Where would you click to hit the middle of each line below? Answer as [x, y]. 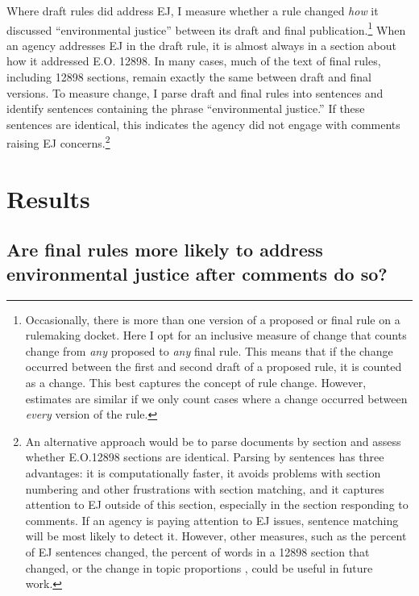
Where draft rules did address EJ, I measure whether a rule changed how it [193, 10]
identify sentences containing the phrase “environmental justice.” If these [186, 108]
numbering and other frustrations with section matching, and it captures [205, 488]
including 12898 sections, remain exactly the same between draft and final [189, 77]
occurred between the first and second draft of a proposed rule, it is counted [214, 367]
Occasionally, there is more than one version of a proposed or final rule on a [213, 319]
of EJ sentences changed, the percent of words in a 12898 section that [197, 551]
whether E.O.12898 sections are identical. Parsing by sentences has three [205, 457]
